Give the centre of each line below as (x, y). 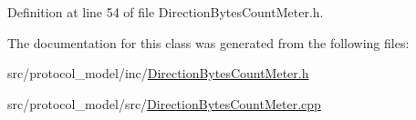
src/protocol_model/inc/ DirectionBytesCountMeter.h (158, 73)
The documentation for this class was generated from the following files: (208, 42)
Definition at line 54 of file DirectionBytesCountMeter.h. (166, 12)
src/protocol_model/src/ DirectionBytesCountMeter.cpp (164, 103)
